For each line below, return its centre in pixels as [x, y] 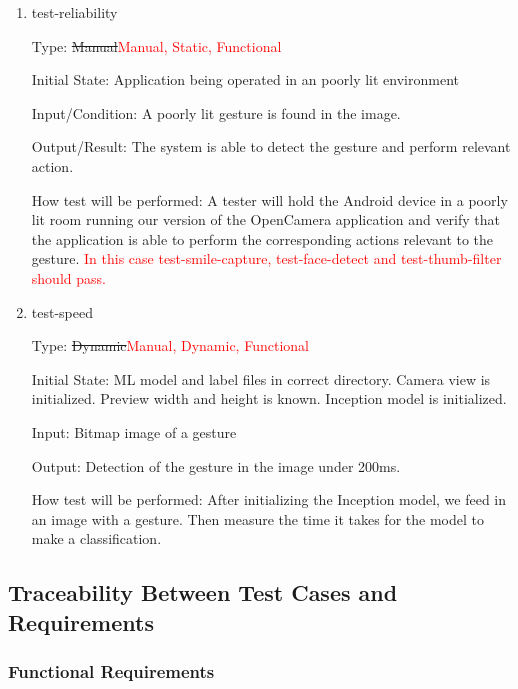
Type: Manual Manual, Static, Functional [156, 45]
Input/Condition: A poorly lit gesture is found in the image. [216, 112]
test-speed [62, 311]
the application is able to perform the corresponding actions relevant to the [262, 238]
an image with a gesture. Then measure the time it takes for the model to [257, 518]
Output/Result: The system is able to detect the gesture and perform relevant [271, 146]
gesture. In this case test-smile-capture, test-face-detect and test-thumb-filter [266, 258]
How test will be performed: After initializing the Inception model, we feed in [269, 499]
